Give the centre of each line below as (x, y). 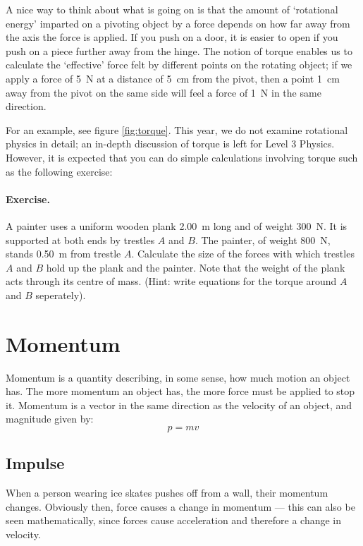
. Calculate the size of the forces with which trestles (243, 254)
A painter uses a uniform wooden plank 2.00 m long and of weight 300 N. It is (177, 225)
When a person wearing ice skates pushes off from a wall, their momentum (167, 493)
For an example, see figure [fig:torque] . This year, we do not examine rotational (177, 129)
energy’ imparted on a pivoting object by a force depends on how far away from (178, 23)
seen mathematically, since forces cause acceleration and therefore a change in (174, 520)
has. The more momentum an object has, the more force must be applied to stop (180, 391)
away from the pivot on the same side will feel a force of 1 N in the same (164, 92)
